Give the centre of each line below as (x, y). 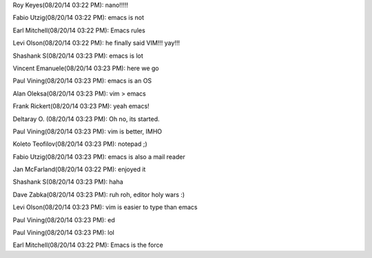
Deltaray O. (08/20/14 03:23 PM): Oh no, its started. (86, 119)
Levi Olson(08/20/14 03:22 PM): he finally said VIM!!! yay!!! (96, 43)
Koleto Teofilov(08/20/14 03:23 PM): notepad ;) (80, 144)
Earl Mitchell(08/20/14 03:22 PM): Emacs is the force (88, 245)
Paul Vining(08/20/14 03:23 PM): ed (64, 219)
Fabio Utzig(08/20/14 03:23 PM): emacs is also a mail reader (99, 157)
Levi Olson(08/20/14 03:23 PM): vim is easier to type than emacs (105, 207)
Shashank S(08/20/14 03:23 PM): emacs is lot (78, 56)
